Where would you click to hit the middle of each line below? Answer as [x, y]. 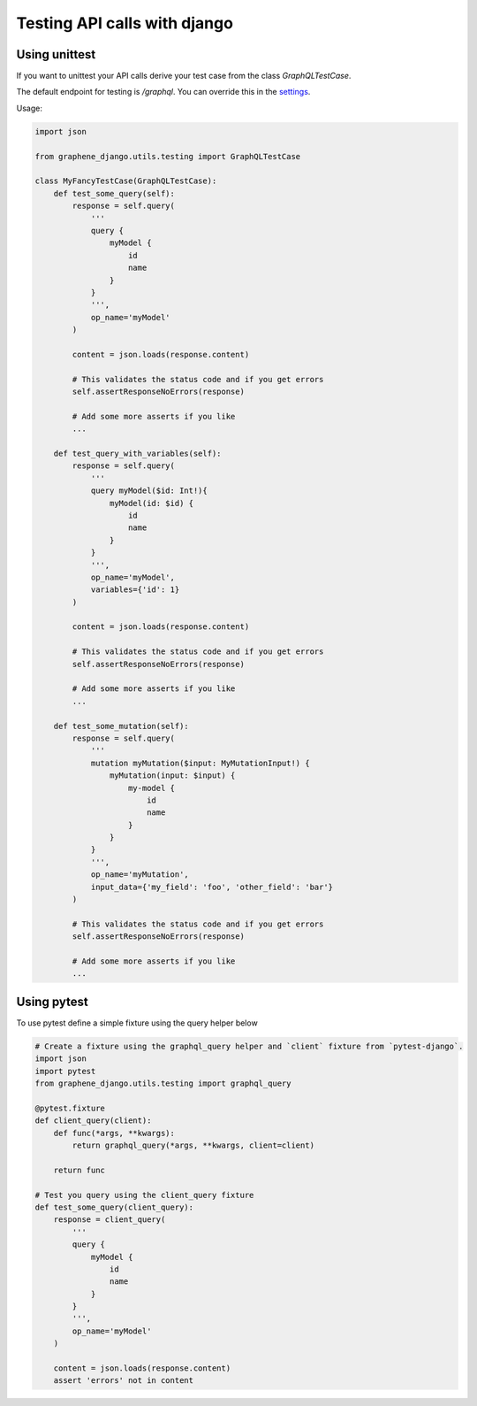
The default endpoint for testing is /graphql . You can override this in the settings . [163, 92]
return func [79, 1170]
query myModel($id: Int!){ [149, 491]
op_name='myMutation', [140, 875]
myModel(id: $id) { [151, 503]
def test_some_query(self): [114, 193]
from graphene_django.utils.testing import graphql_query [163, 1083]
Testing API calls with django [125, 23]
